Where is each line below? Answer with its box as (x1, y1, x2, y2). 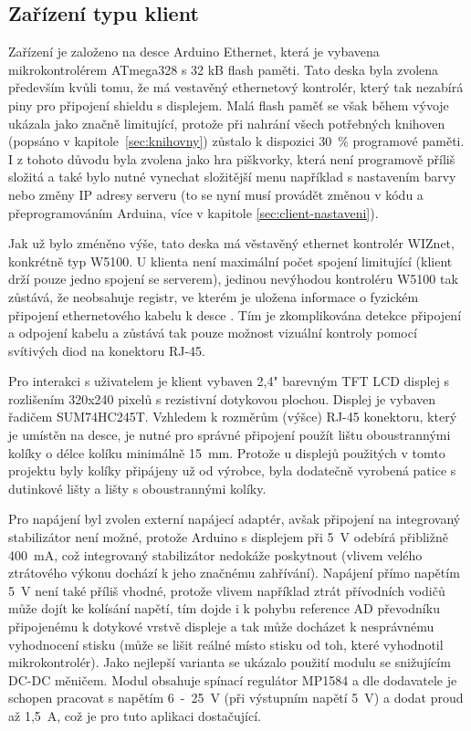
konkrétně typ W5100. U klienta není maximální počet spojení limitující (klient (8, 251, 453, 270)
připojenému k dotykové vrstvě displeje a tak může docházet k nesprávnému (8, 617, 434, 636)
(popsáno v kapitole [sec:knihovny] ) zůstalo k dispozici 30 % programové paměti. (8, 131, 465, 151)
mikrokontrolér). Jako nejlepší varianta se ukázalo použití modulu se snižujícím (8, 653, 451, 672)
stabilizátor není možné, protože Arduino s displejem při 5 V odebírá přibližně (8, 527, 448, 547)
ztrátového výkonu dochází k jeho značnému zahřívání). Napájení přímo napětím (8, 563, 460, 582)
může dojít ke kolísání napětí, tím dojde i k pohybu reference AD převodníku (8, 599, 440, 618)
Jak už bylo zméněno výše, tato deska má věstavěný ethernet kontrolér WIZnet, (8, 234, 455, 253)
